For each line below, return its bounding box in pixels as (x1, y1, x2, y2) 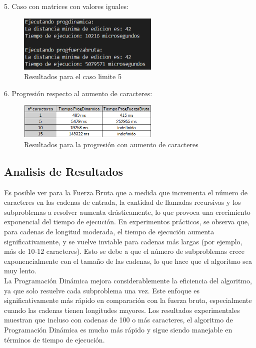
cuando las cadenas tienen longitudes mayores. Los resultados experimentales (4, 304, 240, 315)
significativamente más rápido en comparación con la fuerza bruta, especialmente (4, 295, 252, 305)
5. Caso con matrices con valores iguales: (4, 1, 128, 11)
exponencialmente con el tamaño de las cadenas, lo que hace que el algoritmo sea (4, 255, 252, 266)
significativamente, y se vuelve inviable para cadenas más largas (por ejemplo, (4, 236, 242, 246)
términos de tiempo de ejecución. (4, 334, 105, 344)
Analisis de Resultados (4, 163, 123, 179)
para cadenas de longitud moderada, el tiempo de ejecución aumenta (4, 226, 214, 236)
